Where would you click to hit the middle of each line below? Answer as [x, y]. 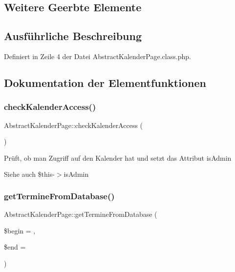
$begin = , [20, 230]
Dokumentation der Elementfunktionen [105, 82]
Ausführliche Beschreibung [73, 36]
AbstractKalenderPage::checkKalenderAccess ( [74, 125]
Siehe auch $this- [29, 174]
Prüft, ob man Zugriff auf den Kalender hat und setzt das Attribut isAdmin [118, 157]
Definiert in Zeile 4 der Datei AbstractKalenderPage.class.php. [97, 56]
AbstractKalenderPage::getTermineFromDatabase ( [81, 214]
